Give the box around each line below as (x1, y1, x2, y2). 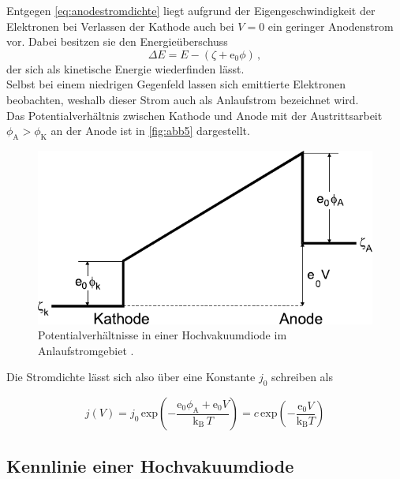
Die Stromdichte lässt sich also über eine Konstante (6, 369, 256, 385)
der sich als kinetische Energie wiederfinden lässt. (6, 60, 245, 77)
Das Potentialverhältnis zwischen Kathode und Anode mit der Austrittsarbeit (6, 107, 383, 123)
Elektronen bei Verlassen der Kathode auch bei (6, 17, 234, 34)
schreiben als (271, 369, 334, 385)
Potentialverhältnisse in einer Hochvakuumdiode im (38, 327, 287, 343)
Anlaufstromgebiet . (38, 342, 134, 358)
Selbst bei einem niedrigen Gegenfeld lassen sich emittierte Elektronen (6, 76, 346, 92)
